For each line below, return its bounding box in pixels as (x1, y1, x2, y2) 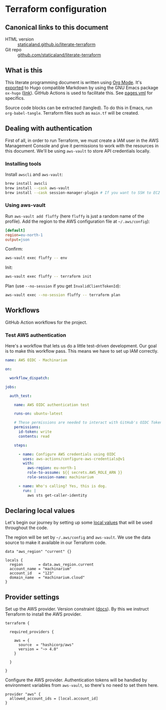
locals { (5, 558, 23, 563)
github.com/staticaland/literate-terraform (17, 52, 101, 58)
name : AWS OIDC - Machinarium (5, 358, 68, 363)
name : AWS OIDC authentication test (14, 402, 90, 407)
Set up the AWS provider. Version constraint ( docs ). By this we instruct (5, 606, 149, 612)
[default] (5, 228, 26, 233)
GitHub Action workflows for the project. (5, 319, 87, 325)
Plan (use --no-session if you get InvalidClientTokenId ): (5, 283, 121, 289)
